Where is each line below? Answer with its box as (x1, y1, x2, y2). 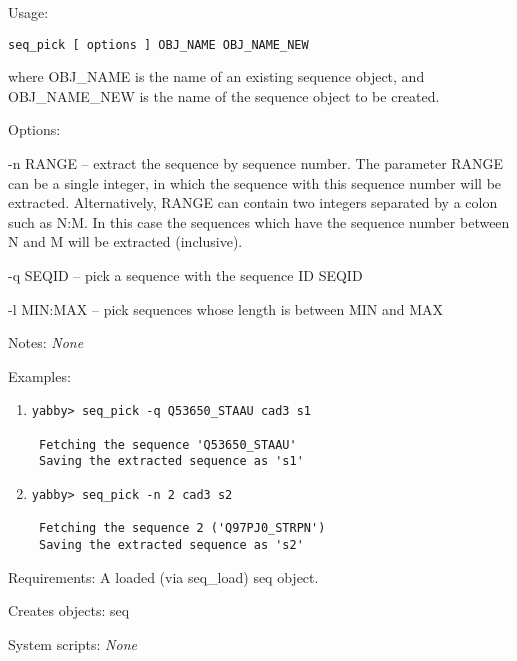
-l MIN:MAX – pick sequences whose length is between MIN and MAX (8, 298, 444, 319)
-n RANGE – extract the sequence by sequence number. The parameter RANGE (8, 153, 504, 174)
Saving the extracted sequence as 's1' (38, 454, 304, 469)
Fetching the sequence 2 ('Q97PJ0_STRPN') (38, 521, 326, 536)
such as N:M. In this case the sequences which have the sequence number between (8, 211, 510, 232)
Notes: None (8, 332, 84, 353)
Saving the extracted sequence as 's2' (38, 537, 304, 552)
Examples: (8, 365, 71, 386)
